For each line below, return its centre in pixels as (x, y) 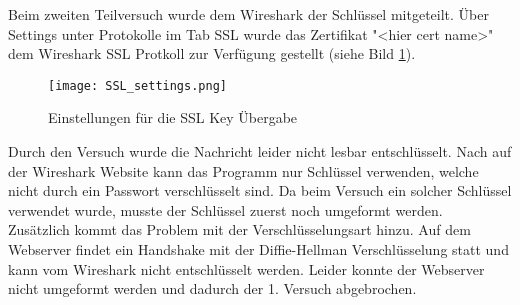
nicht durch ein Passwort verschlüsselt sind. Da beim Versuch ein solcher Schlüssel (260, 190)
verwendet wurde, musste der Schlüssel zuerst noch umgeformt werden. (225, 209)
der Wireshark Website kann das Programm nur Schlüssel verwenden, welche (243, 170)
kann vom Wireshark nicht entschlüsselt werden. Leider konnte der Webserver (246, 268)
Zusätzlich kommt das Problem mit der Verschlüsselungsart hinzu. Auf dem (239, 229)
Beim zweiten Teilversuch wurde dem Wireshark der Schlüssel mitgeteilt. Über (248, 14)
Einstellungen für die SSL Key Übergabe (173, 117)
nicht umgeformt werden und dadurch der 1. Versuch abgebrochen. (212, 288)
